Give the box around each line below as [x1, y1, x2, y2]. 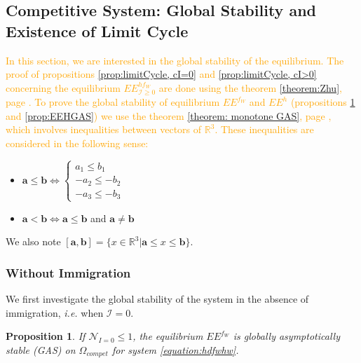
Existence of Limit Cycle [6, 20, 189, 41]
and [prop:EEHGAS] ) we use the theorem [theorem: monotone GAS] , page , [6, 108, 332, 123]
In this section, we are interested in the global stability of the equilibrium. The [6, 53, 344, 67]
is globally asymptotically [233, 329, 340, 343]
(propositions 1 [290, 95, 355, 109]
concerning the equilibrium [6, 80, 121, 95]
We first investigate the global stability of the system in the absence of [6, 291, 309, 306]
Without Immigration [6, 263, 131, 281]
